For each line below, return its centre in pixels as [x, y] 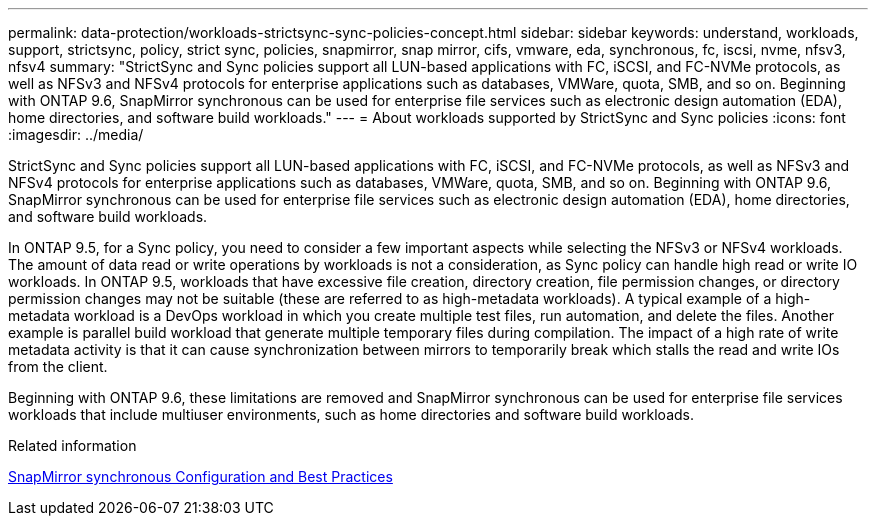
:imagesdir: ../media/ [76, 134]
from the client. [58, 366]
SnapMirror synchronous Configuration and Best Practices [200, 476]
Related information [72, 445]
